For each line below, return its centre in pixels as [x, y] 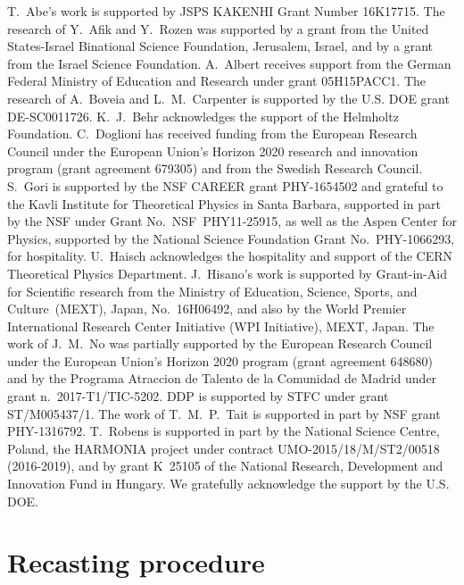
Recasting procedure [136, 562]
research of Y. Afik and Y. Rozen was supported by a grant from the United [218, 28]
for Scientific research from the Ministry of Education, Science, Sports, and [212, 291]
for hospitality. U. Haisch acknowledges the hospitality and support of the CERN [230, 256]
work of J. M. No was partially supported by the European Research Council [220, 343]
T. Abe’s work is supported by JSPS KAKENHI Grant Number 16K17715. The [226, 11]
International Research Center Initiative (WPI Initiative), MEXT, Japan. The [221, 326]
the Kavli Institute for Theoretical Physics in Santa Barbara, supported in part [224, 203]
